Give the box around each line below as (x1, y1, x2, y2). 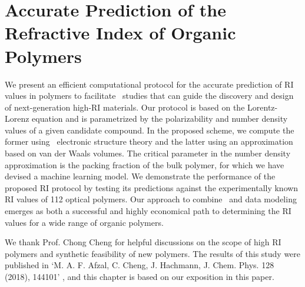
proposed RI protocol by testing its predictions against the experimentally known (5, 181, 299, 193)
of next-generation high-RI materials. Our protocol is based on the (5, 101, 245, 113)
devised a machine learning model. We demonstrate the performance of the (5, 170, 276, 182)
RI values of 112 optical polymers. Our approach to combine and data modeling (5, 193, 297, 205)
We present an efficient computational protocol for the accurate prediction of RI (5, 78, 294, 90)
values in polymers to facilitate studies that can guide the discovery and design (5, 89, 294, 102)
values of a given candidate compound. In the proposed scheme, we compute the (5, 124, 294, 136)
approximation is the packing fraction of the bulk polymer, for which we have (5, 158, 284, 171)
